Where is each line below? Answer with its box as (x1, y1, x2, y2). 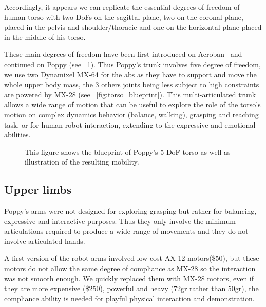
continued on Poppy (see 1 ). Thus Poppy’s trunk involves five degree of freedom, (4, 58, 261, 69)
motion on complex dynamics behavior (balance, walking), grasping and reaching (4, 109, 259, 119)
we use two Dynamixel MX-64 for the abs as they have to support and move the (4, 69, 257, 79)
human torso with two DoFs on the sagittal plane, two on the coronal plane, (4, 11, 243, 22)
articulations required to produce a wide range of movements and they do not (4, 226, 249, 236)
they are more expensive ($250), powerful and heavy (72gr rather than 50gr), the (4, 283, 259, 294)
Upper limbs (4, 181, 71, 197)
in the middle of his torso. (4, 31, 86, 42)
